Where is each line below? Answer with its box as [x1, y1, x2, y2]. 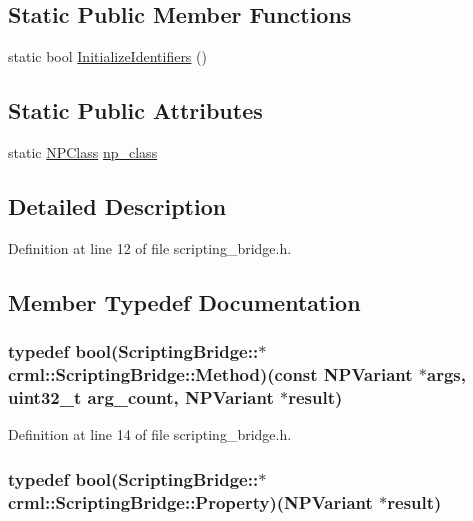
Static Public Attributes [8, 95, 263, 126]
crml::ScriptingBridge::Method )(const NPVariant [8, 362, 413, 387]
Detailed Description [8, 190, 227, 221]
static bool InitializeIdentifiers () [8, 46, 207, 67]
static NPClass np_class [8, 142, 158, 162]
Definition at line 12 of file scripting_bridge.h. [8, 237, 292, 258]
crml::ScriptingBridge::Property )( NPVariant [8, 489, 373, 514]
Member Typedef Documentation [8, 286, 361, 317]
